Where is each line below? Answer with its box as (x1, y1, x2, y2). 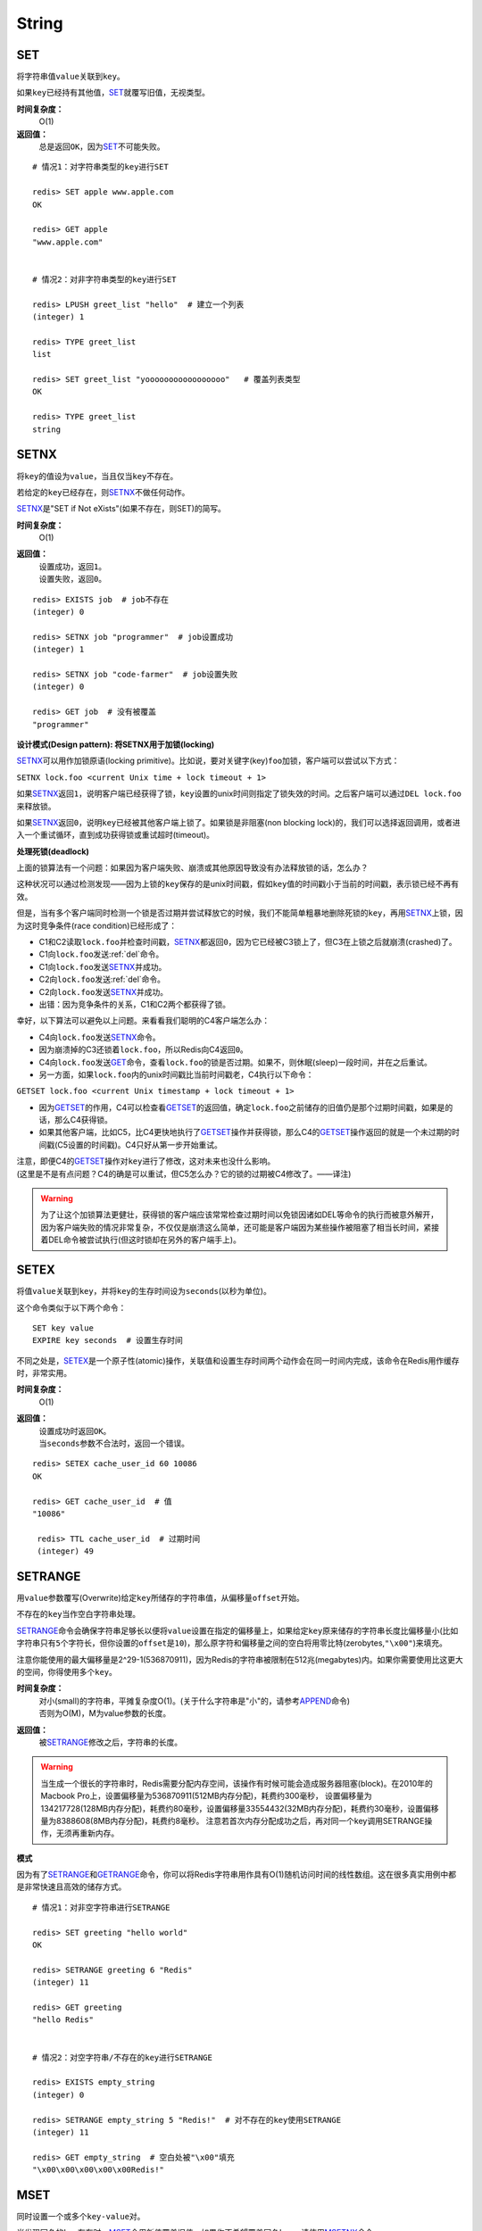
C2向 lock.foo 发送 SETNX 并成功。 (38, 986, 169, 997)
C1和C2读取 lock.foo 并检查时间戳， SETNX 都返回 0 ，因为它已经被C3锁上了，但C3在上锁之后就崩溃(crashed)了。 (38, 937, 457, 948)
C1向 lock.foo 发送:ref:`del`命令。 (38, 949, 164, 959)
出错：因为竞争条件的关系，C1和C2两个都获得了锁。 (38, 999, 231, 1009)
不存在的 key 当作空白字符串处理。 (16, 1609, 141, 1620)
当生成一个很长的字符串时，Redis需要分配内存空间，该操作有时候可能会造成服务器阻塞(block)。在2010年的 (40, 1778, 433, 1788)
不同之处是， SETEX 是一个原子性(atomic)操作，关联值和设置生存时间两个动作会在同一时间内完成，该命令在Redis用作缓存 (16, 1355, 460, 1365)
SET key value (32, 1323, 94, 1333)
